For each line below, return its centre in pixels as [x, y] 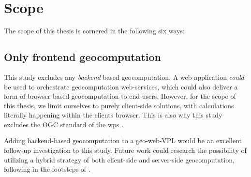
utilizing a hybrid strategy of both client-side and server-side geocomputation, [119, 159]
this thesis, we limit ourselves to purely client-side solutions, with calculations [119, 105]
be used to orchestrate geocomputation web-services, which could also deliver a [121, 86]
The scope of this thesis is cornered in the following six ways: [94, 31]
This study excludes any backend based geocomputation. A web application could [124, 77]
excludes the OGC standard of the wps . [64, 124]
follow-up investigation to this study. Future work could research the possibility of [125, 150]
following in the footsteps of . [47, 169]
